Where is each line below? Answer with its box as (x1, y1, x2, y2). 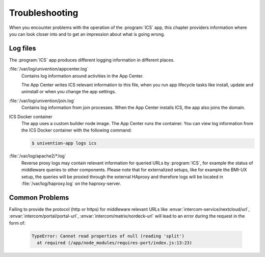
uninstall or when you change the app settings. (21, 89, 116, 95)
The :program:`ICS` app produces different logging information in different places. (9, 57, 175, 63)
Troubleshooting (9, 7, 79, 18)
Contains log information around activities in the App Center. (21, 73, 144, 78)
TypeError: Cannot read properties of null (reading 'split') (31, 233, 185, 239)
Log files (9, 44, 36, 52)
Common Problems (9, 193, 69, 202)
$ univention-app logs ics (31, 140, 97, 146)
